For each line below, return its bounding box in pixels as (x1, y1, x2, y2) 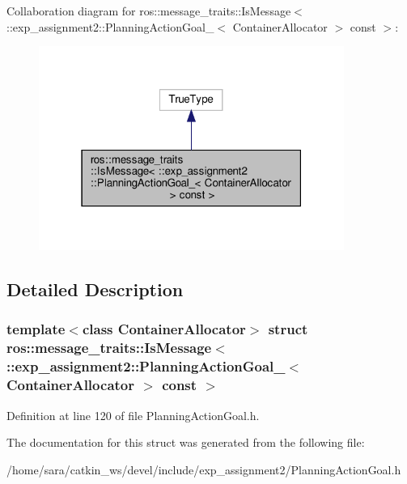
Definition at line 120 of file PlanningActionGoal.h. (6, 406, 260, 423)
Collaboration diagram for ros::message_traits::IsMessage (6, 2, 291, 19)
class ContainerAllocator (82, 319, 246, 339)
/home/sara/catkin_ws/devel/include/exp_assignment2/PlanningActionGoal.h (6, 461, 401, 478)
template (6, 319, 66, 339)
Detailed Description (6, 277, 184, 302)
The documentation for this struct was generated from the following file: (6, 434, 365, 451)
